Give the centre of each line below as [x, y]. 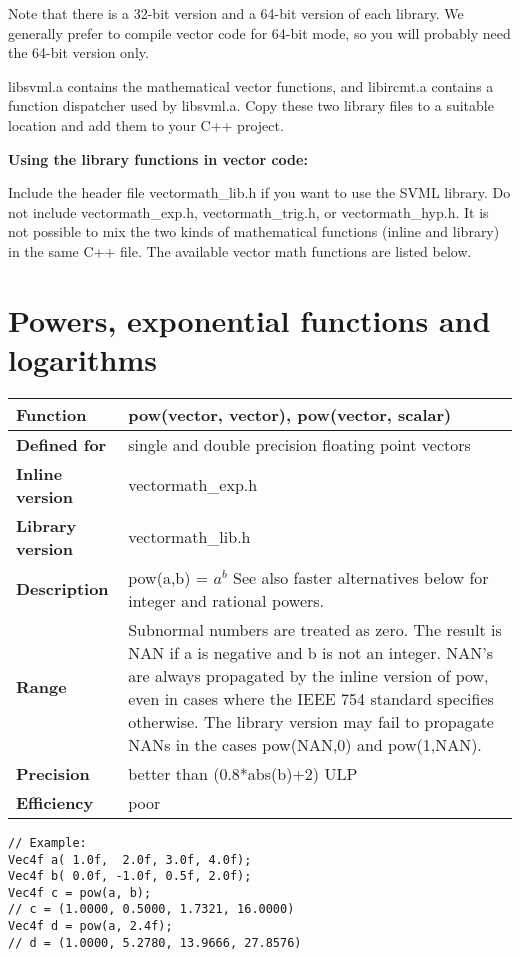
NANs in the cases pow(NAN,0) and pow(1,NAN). [305, 744]
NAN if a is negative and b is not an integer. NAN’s [310, 652]
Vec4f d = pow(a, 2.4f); [90, 926]
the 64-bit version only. [78, 52]
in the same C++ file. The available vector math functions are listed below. [240, 250]
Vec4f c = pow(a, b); [80, 892]
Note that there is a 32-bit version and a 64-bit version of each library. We [236, 13]
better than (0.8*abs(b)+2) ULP [243, 773]
